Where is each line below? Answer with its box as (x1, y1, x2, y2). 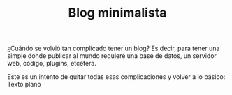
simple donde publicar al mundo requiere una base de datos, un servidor (7, 52, 217, 60)
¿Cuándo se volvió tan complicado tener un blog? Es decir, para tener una (7, 44, 220, 53)
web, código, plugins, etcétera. (7, 59, 96, 68)
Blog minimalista (68, 5, 167, 21)
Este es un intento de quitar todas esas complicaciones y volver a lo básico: (7, 73, 226, 81)
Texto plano (7, 80, 41, 89)
